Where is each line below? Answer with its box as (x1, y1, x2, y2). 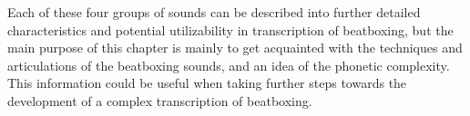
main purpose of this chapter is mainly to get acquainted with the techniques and (7, 38, 463, 57)
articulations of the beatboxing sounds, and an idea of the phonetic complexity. (7, 55, 450, 74)
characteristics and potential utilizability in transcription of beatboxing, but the (7, 20, 454, 39)
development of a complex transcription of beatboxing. (7, 91, 312, 110)
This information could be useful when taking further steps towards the (7, 73, 407, 92)
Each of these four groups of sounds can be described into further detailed (7, 3, 421, 21)
